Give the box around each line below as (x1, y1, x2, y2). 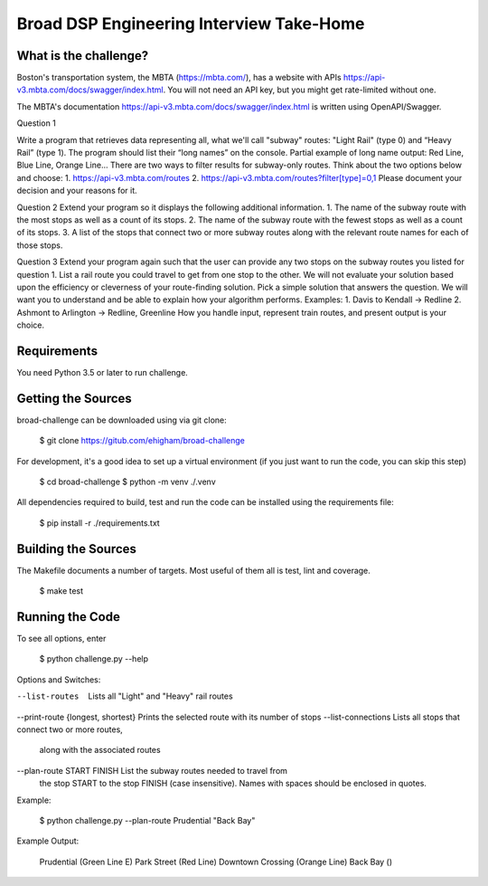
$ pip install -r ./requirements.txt (39, 517, 160, 529)
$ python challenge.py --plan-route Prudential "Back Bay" (39, 815, 256, 825)
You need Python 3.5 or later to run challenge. (16, 367, 189, 377)
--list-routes (16, 691, 80, 701)
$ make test (39, 586, 84, 596)
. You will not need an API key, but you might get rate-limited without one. (163, 84, 436, 95)
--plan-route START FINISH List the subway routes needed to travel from (16, 765, 288, 776)
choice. (16, 319, 45, 330)
